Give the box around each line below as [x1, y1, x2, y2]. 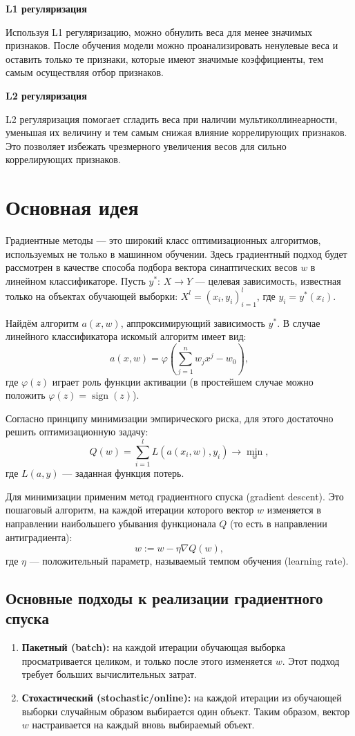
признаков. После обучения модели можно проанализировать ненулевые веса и [6, 38, 338, 53]
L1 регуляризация [6, 1, 87, 15]
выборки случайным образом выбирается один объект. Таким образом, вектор [21, 704, 350, 718]
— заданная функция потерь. [62, 466, 184, 480]
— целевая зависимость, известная [195, 273, 341, 287]
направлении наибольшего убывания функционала [6, 516, 216, 530]
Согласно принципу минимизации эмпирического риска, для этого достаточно [6, 411, 334, 425]
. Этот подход [282, 653, 340, 668]
